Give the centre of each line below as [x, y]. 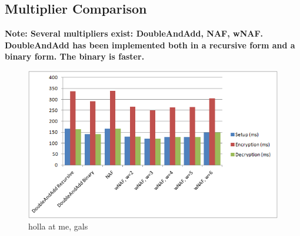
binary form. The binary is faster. [75, 56]
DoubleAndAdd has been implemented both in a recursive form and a [150, 45]
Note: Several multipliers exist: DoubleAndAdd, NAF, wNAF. [134, 33]
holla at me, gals [58, 226]
